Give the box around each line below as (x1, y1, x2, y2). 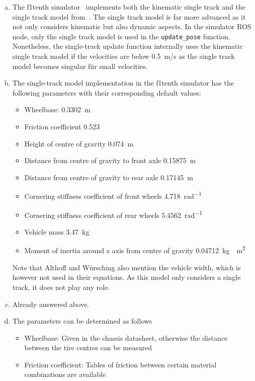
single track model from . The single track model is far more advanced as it (12, 11, 246, 22)
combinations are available (24, 369, 106, 379)
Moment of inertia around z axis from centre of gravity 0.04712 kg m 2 (24, 244, 245, 256)
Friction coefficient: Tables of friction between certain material (24, 359, 217, 369)
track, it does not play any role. (12, 281, 110, 292)
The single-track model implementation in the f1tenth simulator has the (12, 78, 234, 88)
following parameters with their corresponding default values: (12, 87, 201, 98)
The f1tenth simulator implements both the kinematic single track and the (12, 2, 245, 12)
